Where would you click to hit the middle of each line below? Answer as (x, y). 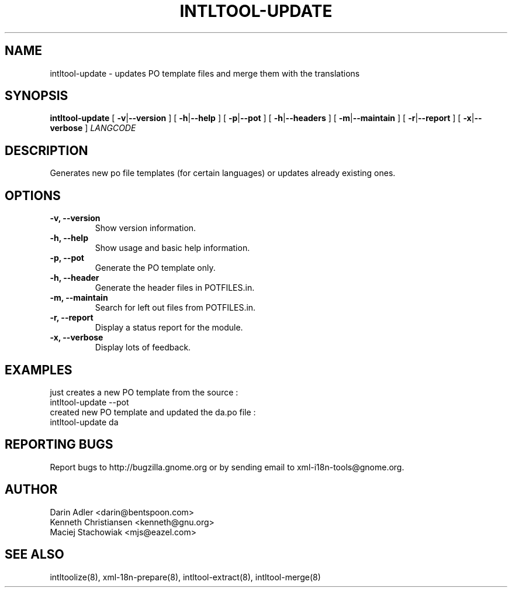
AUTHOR (31, 490)
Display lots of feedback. (143, 347)
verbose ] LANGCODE (93, 128)
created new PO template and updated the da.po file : (153, 412)
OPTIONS (33, 195)
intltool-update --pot (89, 402)
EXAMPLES (39, 370)
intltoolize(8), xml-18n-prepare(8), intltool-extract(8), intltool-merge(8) (185, 577)
